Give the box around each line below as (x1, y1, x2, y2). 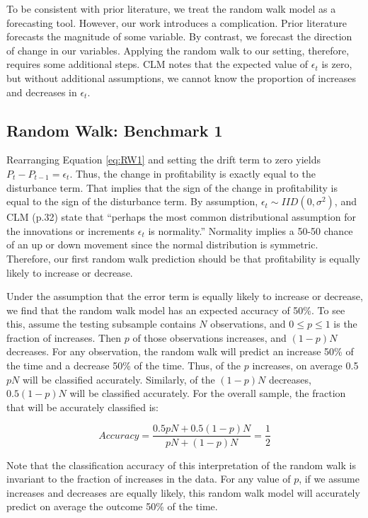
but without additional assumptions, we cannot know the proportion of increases (6, 70, 357, 85)
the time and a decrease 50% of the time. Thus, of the (6, 358, 241, 373)
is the (333, 316, 357, 331)
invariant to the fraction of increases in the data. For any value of (6, 471, 291, 486)
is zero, (321, 57, 352, 71)
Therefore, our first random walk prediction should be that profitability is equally (6, 251, 360, 265)
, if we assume (299, 471, 360, 486)
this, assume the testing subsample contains (6, 316, 196, 331)
